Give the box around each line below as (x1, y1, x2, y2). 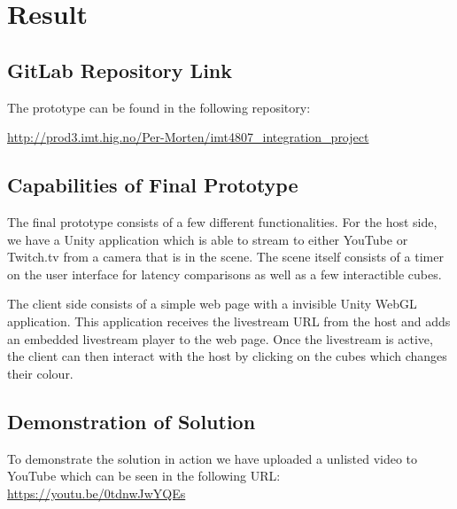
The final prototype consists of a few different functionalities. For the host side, (7, 212, 438, 231)
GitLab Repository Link (7, 56, 232, 83)
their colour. (7, 364, 74, 382)
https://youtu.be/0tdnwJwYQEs (7, 483, 186, 502)
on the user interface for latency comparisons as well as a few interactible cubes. (7, 264, 442, 283)
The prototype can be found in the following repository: (7, 98, 311, 116)
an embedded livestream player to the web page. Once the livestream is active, (7, 329, 433, 348)
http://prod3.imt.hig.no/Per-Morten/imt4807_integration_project (7, 128, 369, 146)
